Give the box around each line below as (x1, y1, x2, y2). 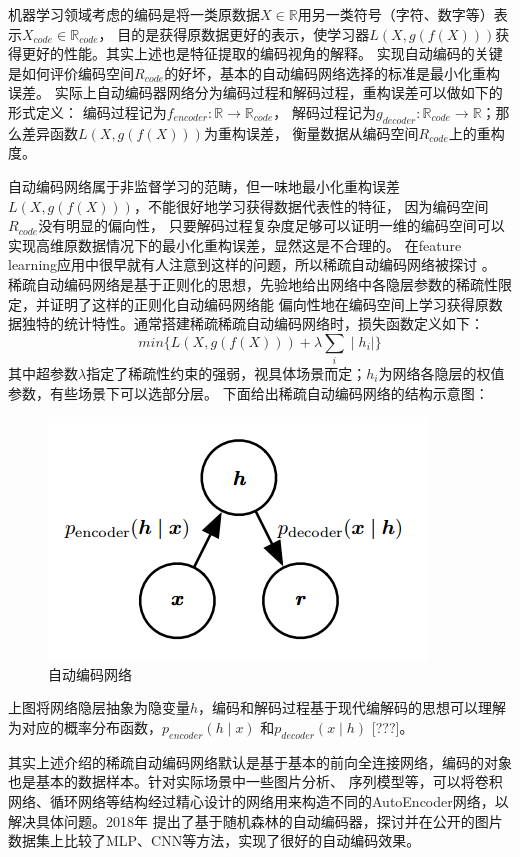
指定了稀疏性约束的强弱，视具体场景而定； (86, 363, 367, 384)
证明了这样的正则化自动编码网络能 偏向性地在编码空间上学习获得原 (49, 293, 489, 314)
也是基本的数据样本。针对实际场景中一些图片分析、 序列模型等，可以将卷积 (8, 771, 503, 792)
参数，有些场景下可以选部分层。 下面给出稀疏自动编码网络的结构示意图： (8, 382, 489, 403)
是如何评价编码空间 (8, 62, 134, 83)
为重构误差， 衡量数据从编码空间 (203, 122, 419, 143)
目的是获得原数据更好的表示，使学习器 (117, 23, 370, 44)
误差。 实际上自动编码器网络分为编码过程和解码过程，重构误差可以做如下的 (8, 82, 503, 103)
